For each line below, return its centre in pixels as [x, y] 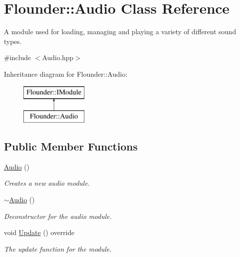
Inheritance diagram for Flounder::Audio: [66, 74]
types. [13, 41]
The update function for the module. [58, 248]
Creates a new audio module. [47, 183]
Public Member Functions [71, 146]
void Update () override [39, 232]
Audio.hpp [58, 57]
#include [18, 57]
